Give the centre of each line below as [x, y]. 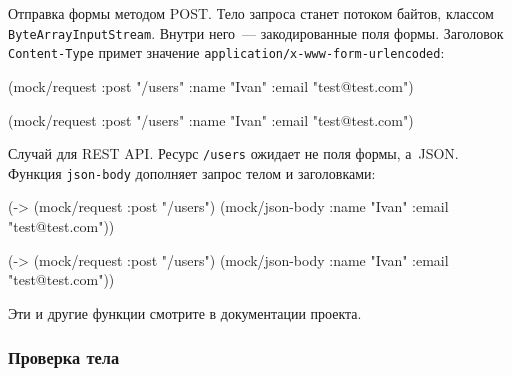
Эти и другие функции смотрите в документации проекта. [185, 312]
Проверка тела [64, 357]
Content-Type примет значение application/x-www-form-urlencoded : [226, 52]
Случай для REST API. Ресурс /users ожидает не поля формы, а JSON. [233, 153]
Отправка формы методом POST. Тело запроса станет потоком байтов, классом [251, 13]
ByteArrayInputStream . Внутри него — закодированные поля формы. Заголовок [256, 32]
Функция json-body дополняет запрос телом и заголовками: [192, 172]
